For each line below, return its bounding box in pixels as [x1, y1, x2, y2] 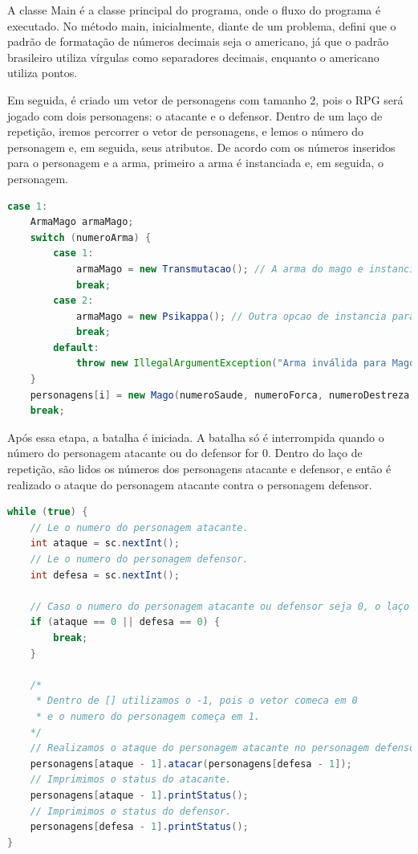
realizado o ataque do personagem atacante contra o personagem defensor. [7, 476, 372, 492]
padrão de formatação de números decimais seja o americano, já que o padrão [7, 33, 389, 50]
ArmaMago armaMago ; [30, 216, 134, 228]
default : [53, 341, 99, 353]
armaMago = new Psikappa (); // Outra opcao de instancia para [75, 310, 416, 322]
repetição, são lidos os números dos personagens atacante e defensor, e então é [7, 460, 392, 477]
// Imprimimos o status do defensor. [30, 805, 232, 817]
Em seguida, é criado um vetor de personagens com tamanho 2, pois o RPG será [7, 91, 404, 108]
